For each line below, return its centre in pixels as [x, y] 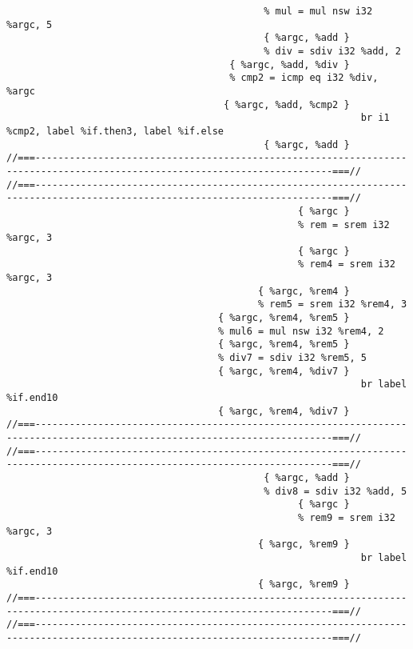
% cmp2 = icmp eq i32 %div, [304, 78]
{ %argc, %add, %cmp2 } [287, 104]
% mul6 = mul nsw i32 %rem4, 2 [301, 331]
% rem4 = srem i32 [347, 264]
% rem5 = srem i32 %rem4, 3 [333, 304]
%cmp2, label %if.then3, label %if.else [115, 131]
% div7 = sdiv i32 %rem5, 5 [292, 358]
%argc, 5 [30, 24]
